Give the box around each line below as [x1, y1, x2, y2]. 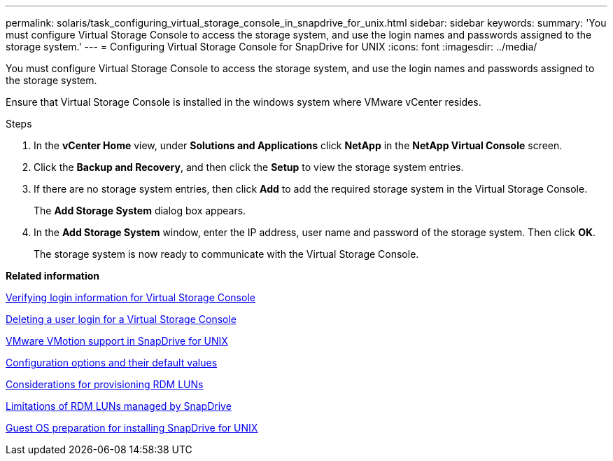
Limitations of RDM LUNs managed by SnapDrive [6, 400, 232, 412]
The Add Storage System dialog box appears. [34, 205, 246, 216]
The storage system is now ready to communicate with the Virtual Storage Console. [34, 248, 419, 260]
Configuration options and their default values [6, 357, 218, 369]
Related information [6, 270, 100, 282]
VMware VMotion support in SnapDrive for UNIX [6, 335, 228, 347]
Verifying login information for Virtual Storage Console [6, 291, 255, 303]
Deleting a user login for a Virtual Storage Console [6, 313, 237, 325]
